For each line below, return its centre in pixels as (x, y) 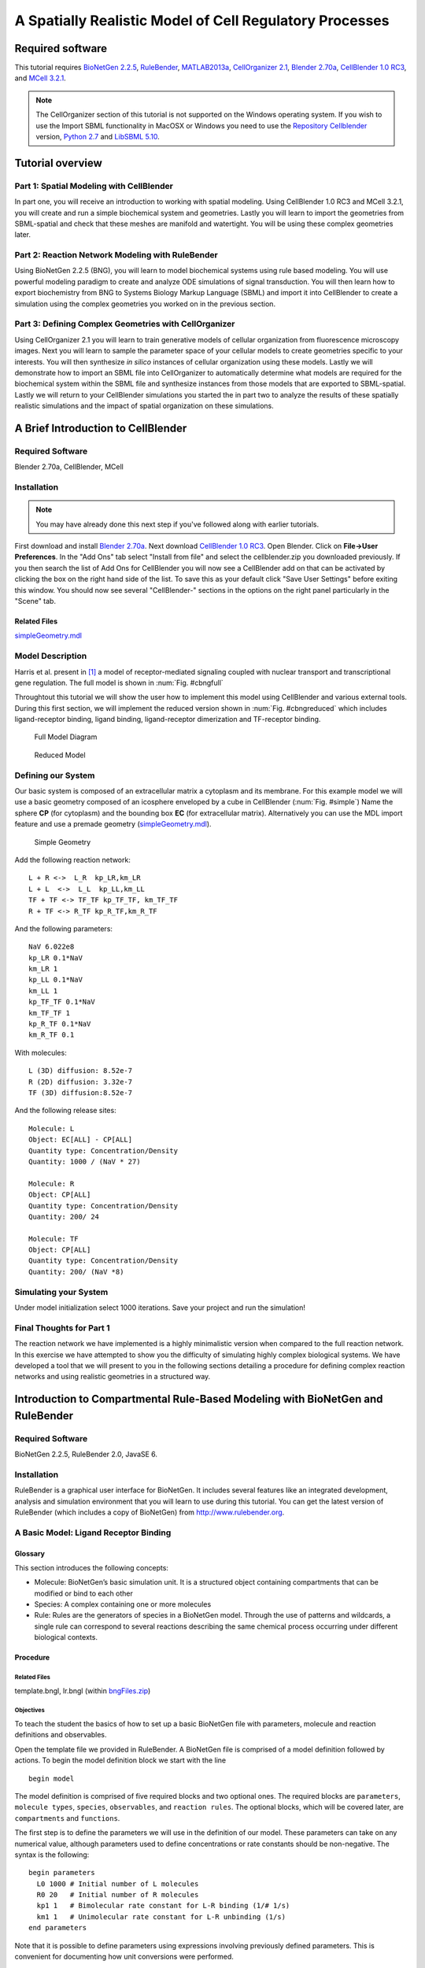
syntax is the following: (52, 1855)
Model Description (51, 656)
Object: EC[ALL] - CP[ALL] (81, 1140)
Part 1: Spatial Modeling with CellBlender (94, 186)
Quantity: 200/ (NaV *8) (76, 1272)
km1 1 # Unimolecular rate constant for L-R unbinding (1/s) (161, 1916)
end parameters (58, 1928)
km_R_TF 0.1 (52, 1035)
